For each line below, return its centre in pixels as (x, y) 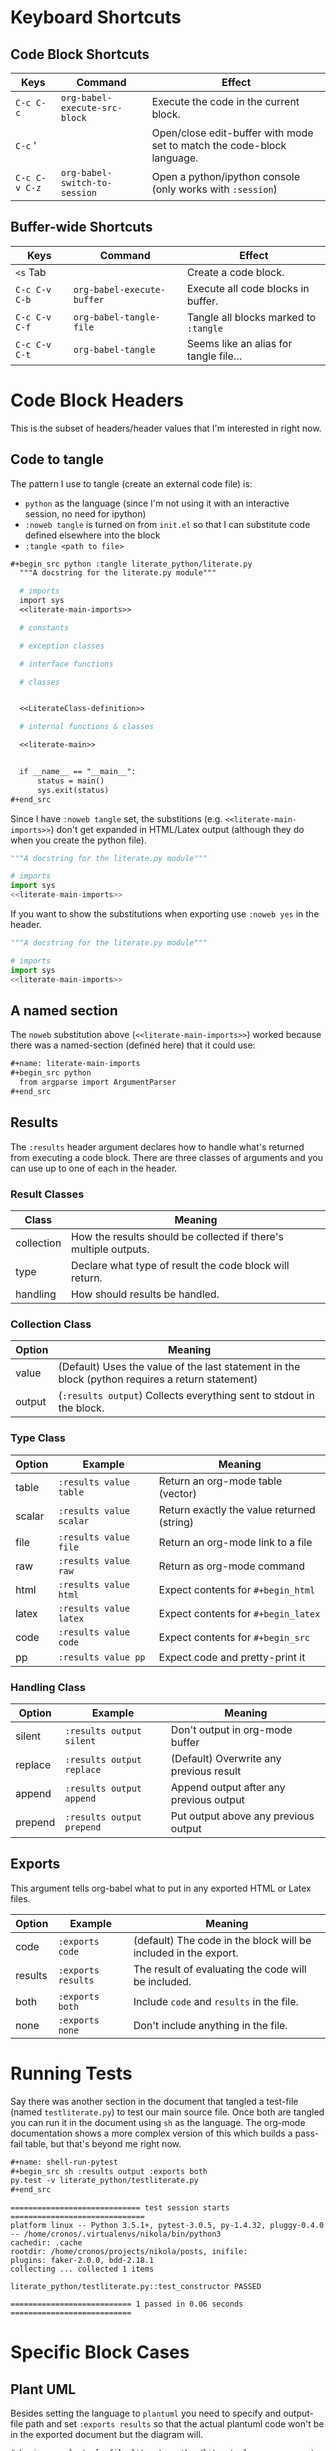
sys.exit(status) (73, 790)
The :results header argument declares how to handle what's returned (157, 1147)
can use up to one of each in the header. (94, 1168)
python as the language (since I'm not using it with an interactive (157, 503)
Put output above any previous (242, 1816)
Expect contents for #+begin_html (237, 1589)
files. (20, 1898)
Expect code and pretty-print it (232, 1657)
